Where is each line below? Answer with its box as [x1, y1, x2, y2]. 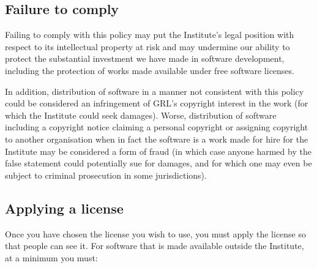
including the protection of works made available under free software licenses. [5, 64, 294, 76]
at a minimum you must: [5, 251, 98, 264]
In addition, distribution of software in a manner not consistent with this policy [5, 84, 304, 97]
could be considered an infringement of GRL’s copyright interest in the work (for [5, 97, 308, 110]
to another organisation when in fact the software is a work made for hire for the [5, 132, 308, 145]
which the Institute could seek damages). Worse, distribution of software [5, 108, 277, 121]
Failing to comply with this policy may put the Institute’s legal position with [5, 28, 294, 41]
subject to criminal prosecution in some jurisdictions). [5, 168, 207, 181]
